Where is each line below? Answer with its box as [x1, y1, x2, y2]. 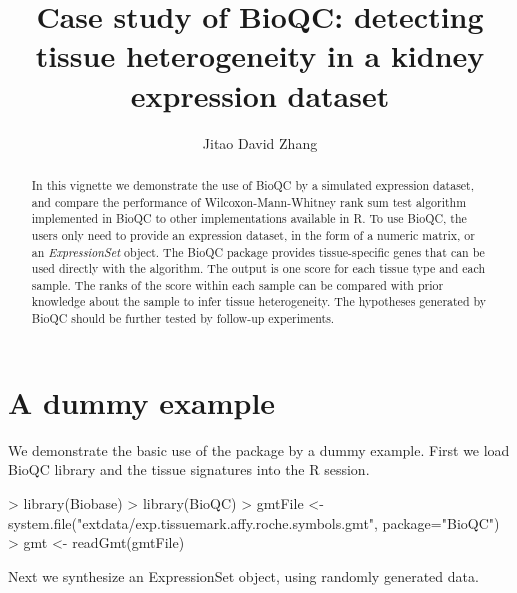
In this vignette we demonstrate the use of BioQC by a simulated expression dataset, [31, 176, 475, 193]
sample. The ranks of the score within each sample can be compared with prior [31, 276, 444, 293]
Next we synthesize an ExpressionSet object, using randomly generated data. [8, 565, 479, 586]
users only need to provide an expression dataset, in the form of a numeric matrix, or [31, 226, 475, 243]
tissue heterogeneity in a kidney [35, 35, 485, 76]
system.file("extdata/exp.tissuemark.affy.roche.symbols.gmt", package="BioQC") [8, 512, 500, 533]
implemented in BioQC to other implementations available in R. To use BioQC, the [31, 210, 467, 227]
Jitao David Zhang [202, 132, 318, 153]
